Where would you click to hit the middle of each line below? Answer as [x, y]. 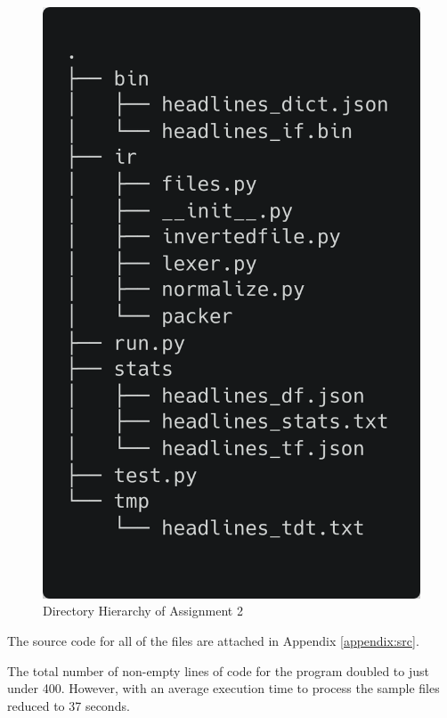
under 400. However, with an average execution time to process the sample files [223, 688]
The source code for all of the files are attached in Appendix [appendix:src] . [213, 641]
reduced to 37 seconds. [69, 705]
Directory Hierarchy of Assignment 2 [143, 611]
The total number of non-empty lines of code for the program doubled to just [218, 670]
